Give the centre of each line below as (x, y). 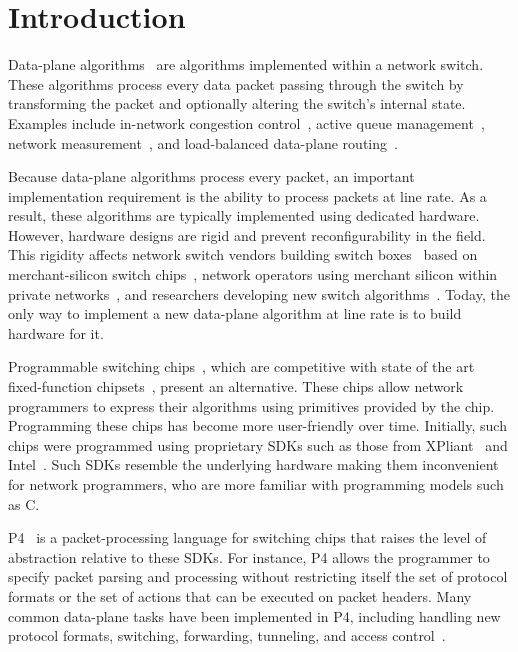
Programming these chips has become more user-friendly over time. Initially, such (257, 425)
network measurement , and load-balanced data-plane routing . (203, 142)
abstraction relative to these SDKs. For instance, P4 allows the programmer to (249, 556)
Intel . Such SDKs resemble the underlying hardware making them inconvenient (253, 464)
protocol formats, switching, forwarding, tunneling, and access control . (227, 635)
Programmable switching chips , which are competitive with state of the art (241, 366)
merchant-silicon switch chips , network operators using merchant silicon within (253, 274)
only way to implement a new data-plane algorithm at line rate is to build (235, 313)
